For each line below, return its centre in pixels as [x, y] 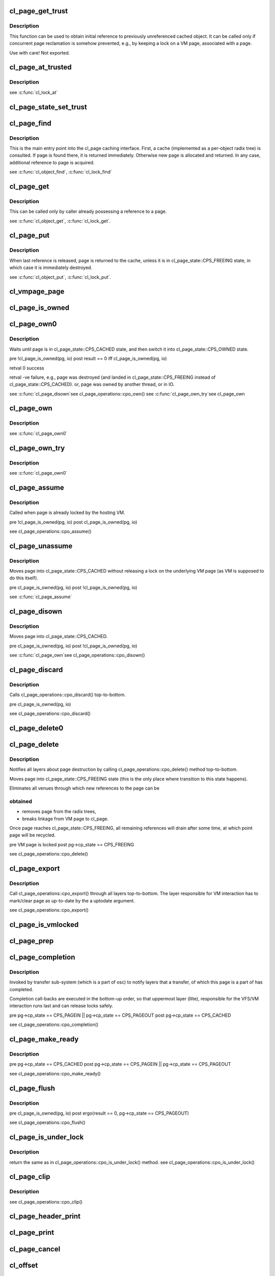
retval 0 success [27, 368]
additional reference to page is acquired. [52, 162]
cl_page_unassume [41, 546]
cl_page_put [30, 236]
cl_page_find [31, 123]
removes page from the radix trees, [59, 812]
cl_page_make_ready [44, 1039]
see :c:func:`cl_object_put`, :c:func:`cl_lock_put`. [60, 277]
